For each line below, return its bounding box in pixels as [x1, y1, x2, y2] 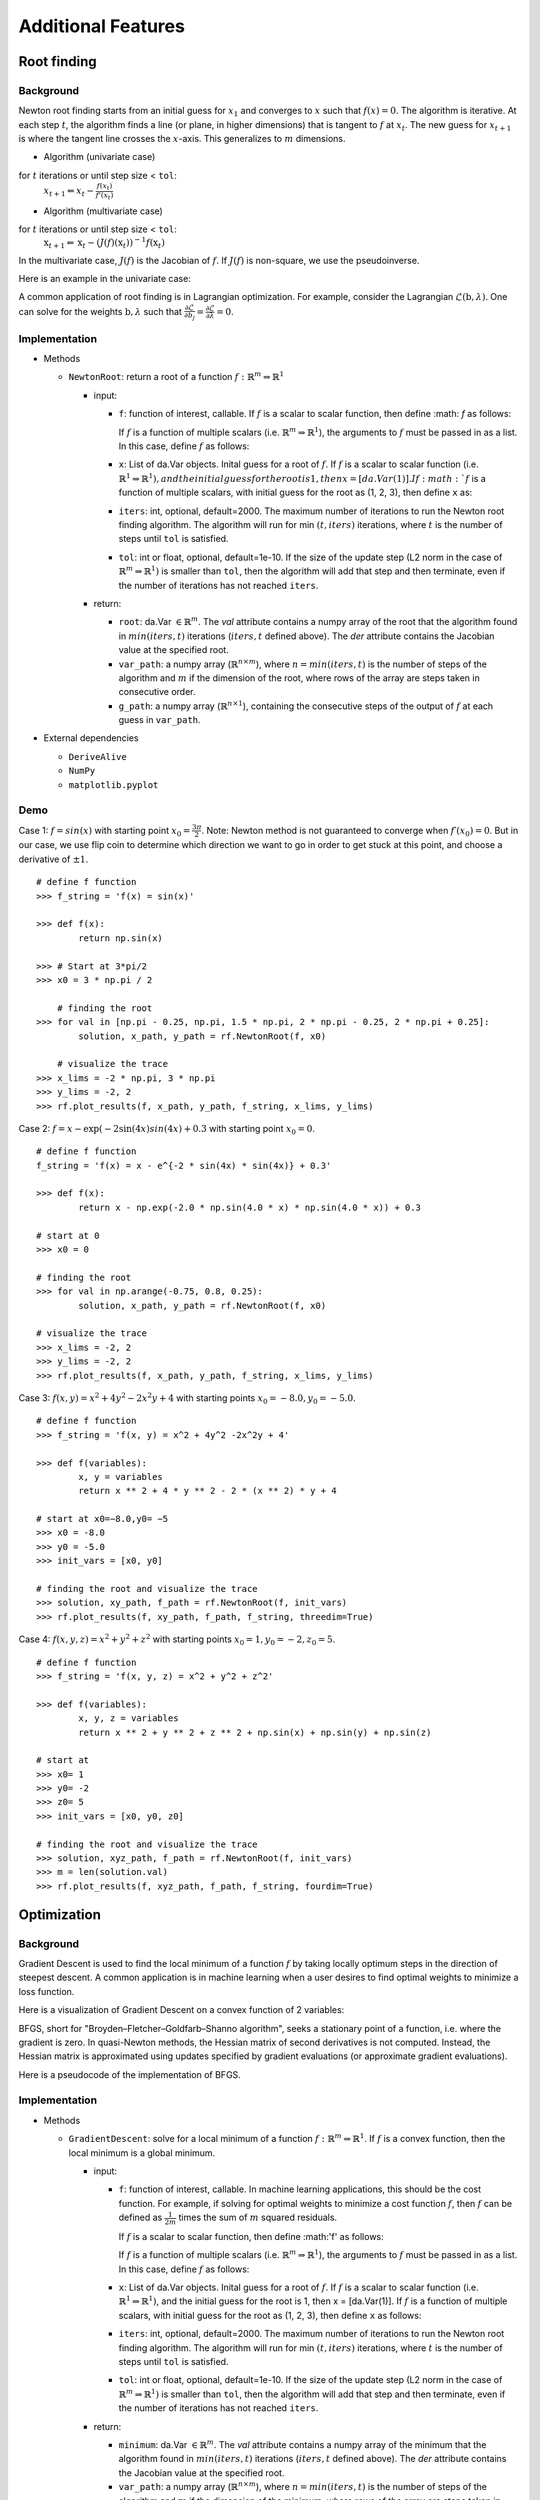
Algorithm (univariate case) [43, 151, 156, 163]
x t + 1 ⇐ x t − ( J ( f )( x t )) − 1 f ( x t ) [43, 235, 165, 250]
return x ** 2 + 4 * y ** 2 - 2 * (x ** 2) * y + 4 [78, 1485, 337, 1497]
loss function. [18, 1985, 75, 1997]
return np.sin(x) [78, 932, 164, 944]
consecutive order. [118, 686, 196, 698]
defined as [118, 2211, 163, 2224]
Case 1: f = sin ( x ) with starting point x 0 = [18, 824, 191, 839]
